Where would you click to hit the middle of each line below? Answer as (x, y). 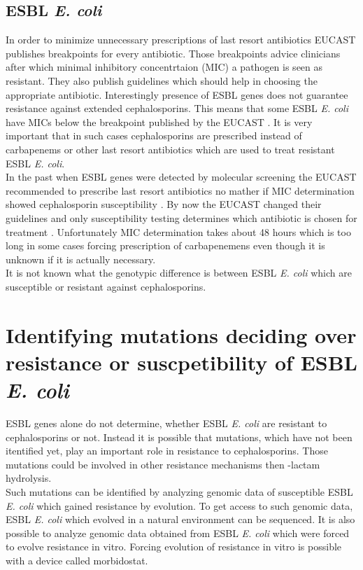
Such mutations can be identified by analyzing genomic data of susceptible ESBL (179, 491)
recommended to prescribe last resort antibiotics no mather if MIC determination (180, 190)
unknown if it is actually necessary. (81, 259)
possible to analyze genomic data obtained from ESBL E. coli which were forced (178, 533)
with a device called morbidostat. (77, 560)
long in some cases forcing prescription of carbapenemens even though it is (165, 245)
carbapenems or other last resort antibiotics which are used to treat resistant (170, 149)
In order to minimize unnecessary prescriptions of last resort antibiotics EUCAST (181, 40)
